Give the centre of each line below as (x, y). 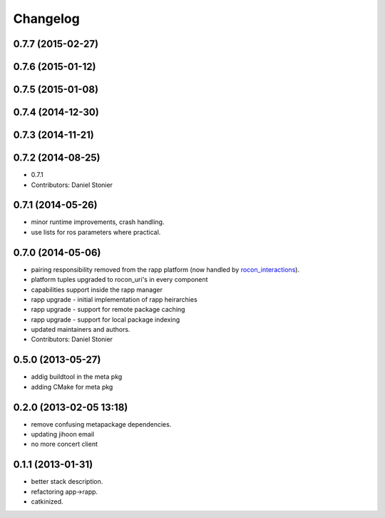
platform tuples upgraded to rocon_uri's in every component (119, 280)
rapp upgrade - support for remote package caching (108, 310)
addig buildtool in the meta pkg (77, 377)
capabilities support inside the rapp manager (97, 290)
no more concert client (65, 444)
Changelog (46, 19)
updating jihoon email (63, 435)
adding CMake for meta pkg (72, 387)
